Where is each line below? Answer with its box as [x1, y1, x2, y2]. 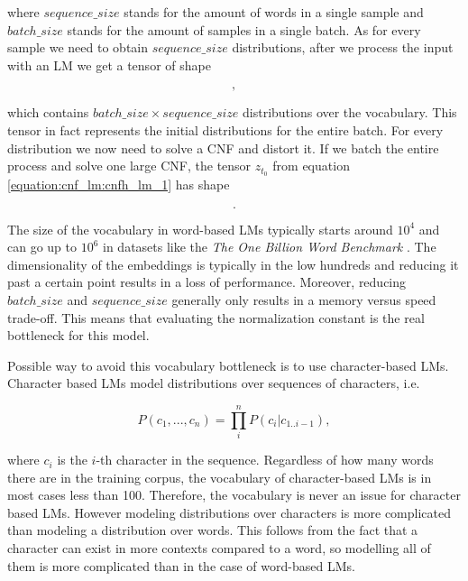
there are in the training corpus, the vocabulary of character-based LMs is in [7, 467, 432, 486]
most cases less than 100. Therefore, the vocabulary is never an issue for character [7, 485, 461, 504]
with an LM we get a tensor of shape [7, 55, 211, 74]
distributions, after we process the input [232, 38, 454, 57]
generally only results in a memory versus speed [171, 290, 436, 309]
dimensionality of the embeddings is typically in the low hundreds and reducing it [7, 254, 459, 273]
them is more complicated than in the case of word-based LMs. [7, 556, 355, 575]
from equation [272, 156, 350, 175]
